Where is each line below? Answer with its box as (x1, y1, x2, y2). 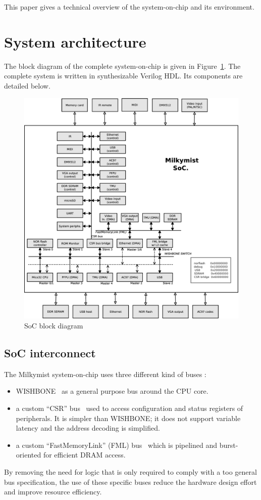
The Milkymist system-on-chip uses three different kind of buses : (4, 368, 206, 379)
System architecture (4, 31, 146, 52)
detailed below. (4, 80, 50, 91)
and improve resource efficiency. (4, 486, 102, 497)
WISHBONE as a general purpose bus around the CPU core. (16, 386, 208, 396)
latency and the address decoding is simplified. (16, 423, 160, 433)
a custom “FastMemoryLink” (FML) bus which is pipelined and (16, 439, 218, 450)
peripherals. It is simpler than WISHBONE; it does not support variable (16, 412, 241, 423)
